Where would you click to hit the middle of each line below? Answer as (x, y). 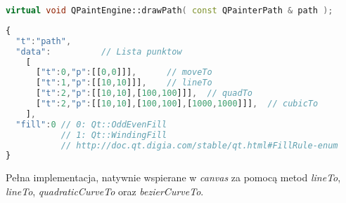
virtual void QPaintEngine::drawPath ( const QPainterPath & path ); (169, 10)
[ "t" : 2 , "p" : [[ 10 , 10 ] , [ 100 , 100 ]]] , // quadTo (144, 93)
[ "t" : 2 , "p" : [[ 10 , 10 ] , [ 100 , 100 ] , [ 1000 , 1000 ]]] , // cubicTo (177, 104)
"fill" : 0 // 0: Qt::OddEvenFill (91, 124)
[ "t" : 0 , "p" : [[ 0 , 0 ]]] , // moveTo (124, 72)
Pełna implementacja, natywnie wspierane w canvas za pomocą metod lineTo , (173, 177)
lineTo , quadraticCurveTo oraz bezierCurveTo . (105, 191)
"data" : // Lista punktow (99, 51)
